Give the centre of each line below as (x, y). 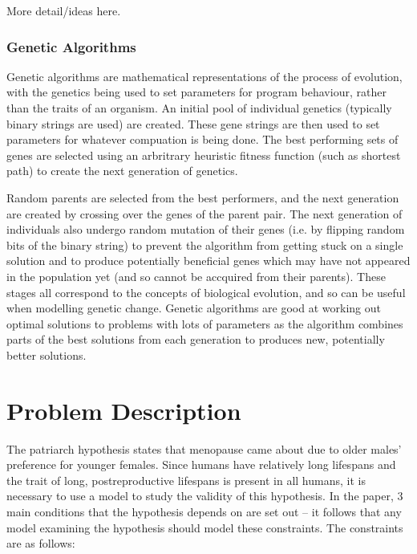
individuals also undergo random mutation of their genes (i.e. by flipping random (206, 229)
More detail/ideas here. (64, 10)
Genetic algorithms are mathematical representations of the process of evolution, (204, 76)
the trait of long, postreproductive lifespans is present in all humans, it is (186, 480)
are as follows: (41, 543)
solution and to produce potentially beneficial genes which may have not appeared (208, 261)
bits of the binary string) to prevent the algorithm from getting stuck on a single (205, 244)
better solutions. (47, 354)
